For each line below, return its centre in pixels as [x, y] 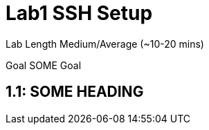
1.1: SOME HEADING [75, 92]
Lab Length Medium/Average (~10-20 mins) [105, 44]
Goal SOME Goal [44, 65]
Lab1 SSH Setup [79, 13]
